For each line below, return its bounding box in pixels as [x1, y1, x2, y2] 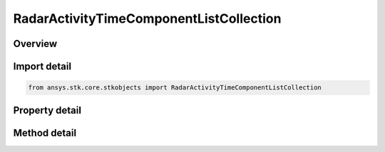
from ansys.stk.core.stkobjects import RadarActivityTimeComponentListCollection [28, 84, 322, 92]
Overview [13, 38, 58, 50]
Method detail [13, 126, 77, 139]
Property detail [13, 104, 82, 116]
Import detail [13, 60, 71, 72]
